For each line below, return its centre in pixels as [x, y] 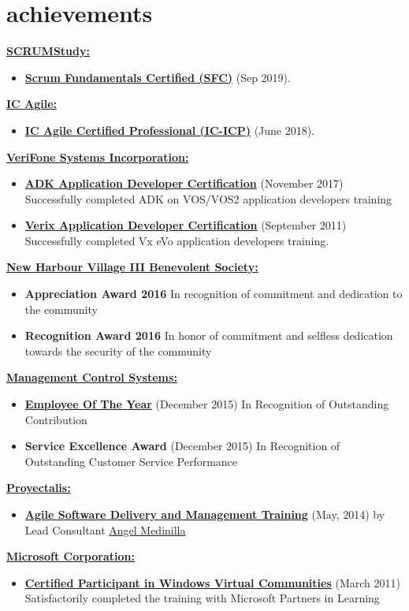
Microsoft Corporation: [71, 556]
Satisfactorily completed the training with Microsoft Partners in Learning [202, 598]
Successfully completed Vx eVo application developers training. [177, 240]
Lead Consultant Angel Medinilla [105, 529]
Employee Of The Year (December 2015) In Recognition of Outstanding [207, 404]
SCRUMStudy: [48, 51]
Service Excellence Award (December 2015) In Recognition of [182, 446]
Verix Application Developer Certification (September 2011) [186, 225]
